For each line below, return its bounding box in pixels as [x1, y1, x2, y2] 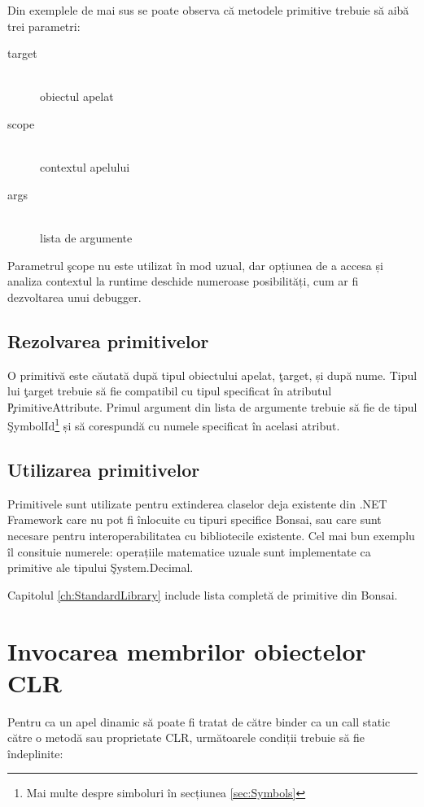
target [7, 45, 37, 62]
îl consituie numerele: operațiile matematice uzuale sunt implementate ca [7, 543, 371, 560]
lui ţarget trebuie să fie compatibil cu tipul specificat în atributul [7, 382, 332, 399]
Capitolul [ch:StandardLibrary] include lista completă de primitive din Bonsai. [7, 586, 398, 603]
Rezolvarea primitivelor [7, 328, 209, 353]
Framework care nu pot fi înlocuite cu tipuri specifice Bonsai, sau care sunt [7, 511, 382, 528]
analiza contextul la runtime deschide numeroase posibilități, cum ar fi [7, 273, 359, 290]
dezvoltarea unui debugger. [7, 288, 142, 305]
